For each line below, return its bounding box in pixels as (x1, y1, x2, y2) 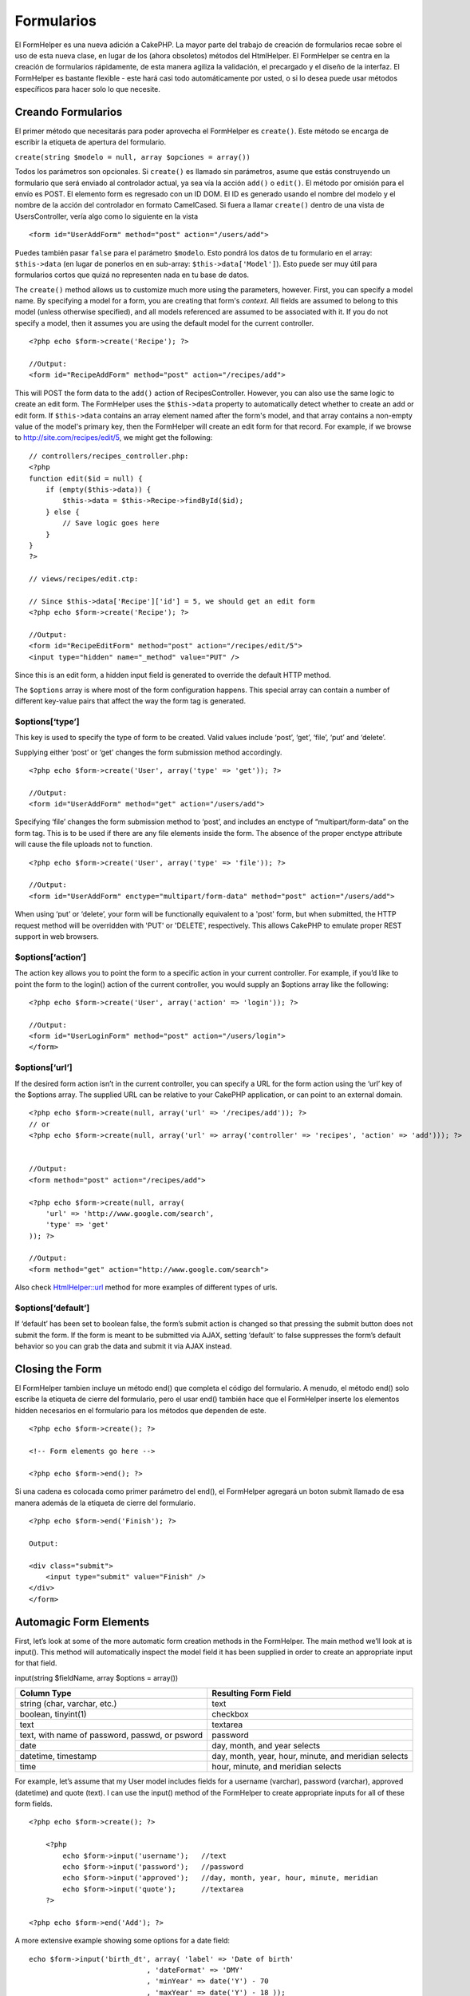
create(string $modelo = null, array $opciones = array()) (14, 152, 251, 161)
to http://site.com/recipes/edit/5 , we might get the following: (14, 433, 213, 442)
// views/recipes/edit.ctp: (29, 575, 139, 584)
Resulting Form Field (211, 1688, 291, 1699)
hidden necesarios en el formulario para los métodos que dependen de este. (14, 1405, 267, 1415)
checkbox (211, 1709, 249, 1720)
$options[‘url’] (14, 1062, 73, 1073)
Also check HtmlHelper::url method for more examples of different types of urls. (14, 1282, 278, 1293)
